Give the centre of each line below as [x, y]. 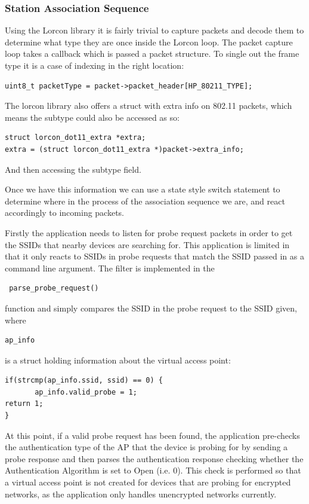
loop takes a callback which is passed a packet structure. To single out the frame [152, 54]
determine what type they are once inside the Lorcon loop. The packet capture [149, 42]
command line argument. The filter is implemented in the [110, 268]
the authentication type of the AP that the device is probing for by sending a [146, 447]
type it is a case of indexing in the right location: [95, 65]
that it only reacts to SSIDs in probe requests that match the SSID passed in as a [154, 256]
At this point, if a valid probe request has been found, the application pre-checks [152, 435]
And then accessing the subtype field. [73, 169]
